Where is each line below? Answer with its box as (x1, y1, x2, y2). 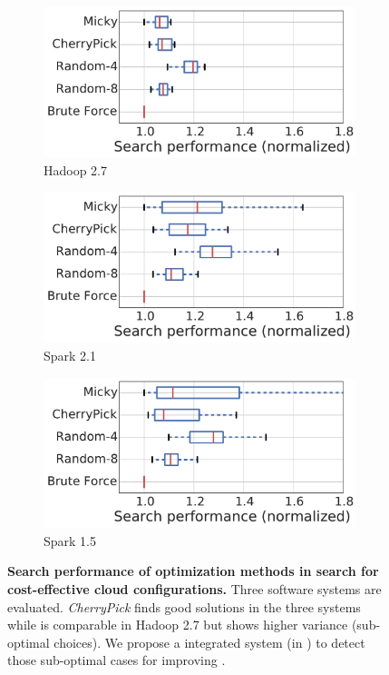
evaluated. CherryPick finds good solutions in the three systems (7, 597, 361, 616)
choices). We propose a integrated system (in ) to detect (53, 632, 365, 651)
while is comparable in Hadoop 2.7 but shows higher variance (7, 615, 348, 634)
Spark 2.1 (44, 346, 97, 364)
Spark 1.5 (44, 531, 97, 550)
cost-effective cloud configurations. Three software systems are (7, 579, 382, 598)
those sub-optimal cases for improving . (7, 650, 226, 670)
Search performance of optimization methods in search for (7, 561, 379, 581)
